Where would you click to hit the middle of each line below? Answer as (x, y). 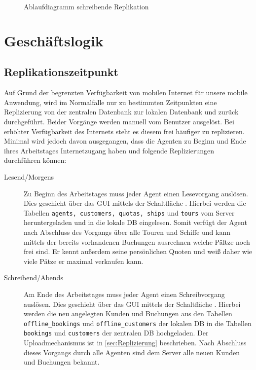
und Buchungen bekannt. (62, 362)
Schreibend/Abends (34, 277)
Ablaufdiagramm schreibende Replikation (86, 6)
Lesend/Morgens (29, 176)
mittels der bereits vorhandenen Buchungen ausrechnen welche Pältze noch (137, 241)
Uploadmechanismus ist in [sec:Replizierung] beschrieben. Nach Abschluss (135, 343)
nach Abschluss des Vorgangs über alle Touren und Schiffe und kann (127, 232)
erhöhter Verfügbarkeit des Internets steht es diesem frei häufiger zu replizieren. (124, 131)
